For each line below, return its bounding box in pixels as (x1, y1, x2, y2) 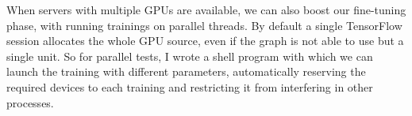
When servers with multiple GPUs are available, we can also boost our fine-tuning (6, 2, 406, 17)
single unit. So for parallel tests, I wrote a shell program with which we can (6, 47, 373, 64)
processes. (6, 94, 54, 110)
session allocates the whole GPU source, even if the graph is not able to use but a (6, 32, 404, 49)
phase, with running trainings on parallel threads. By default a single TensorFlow (6, 17, 402, 33)
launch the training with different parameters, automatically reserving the (6, 63, 366, 80)
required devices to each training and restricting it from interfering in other (6, 78, 373, 95)
